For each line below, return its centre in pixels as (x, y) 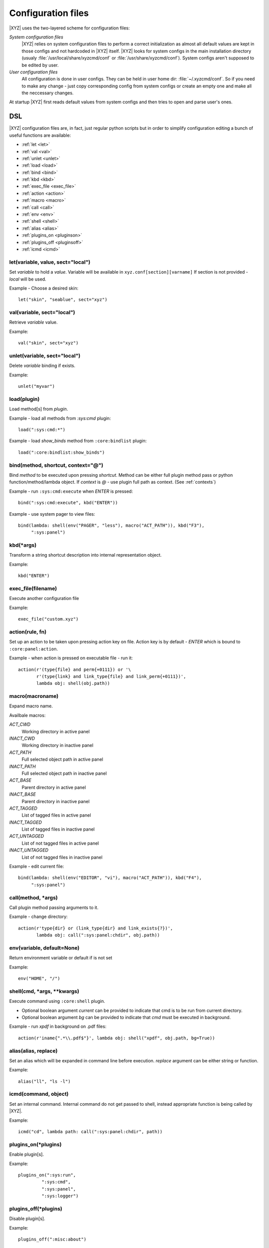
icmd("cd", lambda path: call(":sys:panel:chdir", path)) (90, 1131)
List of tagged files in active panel (57, 815)
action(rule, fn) (28, 631)
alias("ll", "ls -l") (44, 1081)
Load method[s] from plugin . (39, 409)
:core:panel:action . (34, 648)
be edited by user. (40, 65)
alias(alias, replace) (33, 1051)
